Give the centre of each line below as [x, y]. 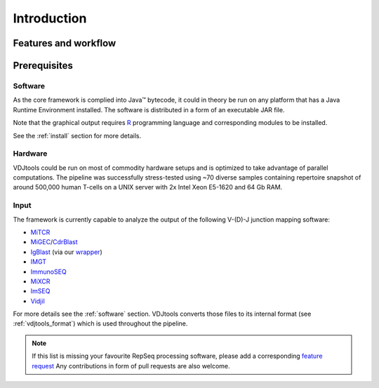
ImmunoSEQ [48, 272]
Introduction [50, 18]
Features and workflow [65, 43]
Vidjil [38, 301]
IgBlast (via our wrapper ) [66, 252]
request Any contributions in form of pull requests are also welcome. [131, 366]
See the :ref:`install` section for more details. [77, 135]
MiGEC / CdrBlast [54, 242]
